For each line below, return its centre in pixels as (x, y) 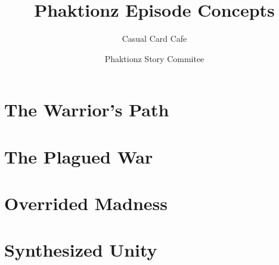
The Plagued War (79, 156)
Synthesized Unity (81, 250)
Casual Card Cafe (154, 38)
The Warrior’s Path (87, 110)
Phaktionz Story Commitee (154, 58)
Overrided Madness (86, 203)
